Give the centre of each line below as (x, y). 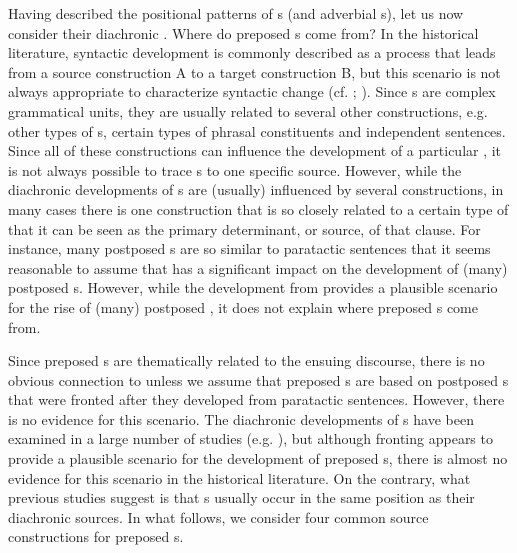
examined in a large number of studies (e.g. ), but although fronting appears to (250, 438)
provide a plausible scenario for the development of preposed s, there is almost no (258, 458)
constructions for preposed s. (96, 536)
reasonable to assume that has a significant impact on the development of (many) (258, 267)
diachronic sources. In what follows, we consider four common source (218, 516)
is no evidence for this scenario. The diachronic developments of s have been (241, 418)
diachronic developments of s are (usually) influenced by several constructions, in (256, 189)
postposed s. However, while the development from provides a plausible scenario (253, 287)
